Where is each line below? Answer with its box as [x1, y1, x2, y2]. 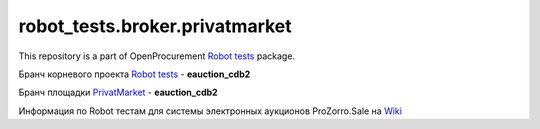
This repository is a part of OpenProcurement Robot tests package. [18, 50, 295, 62]
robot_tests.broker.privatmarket [18, 15, 292, 37]
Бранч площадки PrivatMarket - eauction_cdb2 [18, 86, 219, 99]
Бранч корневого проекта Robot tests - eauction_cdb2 [18, 68, 251, 80]
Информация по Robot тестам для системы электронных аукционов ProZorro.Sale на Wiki [18, 105, 402, 117]
